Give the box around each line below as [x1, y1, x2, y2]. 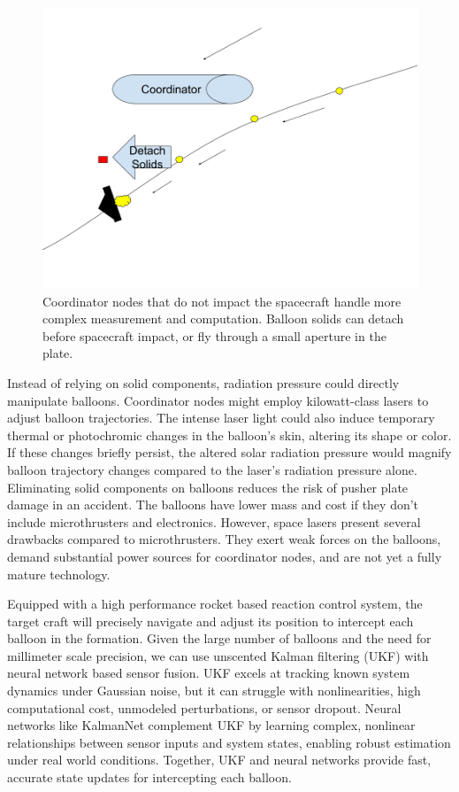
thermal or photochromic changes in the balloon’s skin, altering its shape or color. [7, 425, 452, 444]
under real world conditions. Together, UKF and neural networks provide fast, [7, 750, 432, 769]
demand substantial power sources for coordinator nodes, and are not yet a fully [7, 547, 442, 565]
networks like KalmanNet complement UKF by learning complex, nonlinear [7, 716, 416, 734]
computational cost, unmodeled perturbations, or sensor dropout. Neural [7, 698, 402, 717]
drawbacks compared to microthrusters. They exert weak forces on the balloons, [7, 530, 441, 548]
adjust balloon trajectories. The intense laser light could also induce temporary [7, 408, 435, 427]
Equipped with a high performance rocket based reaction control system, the [7, 594, 423, 613]
